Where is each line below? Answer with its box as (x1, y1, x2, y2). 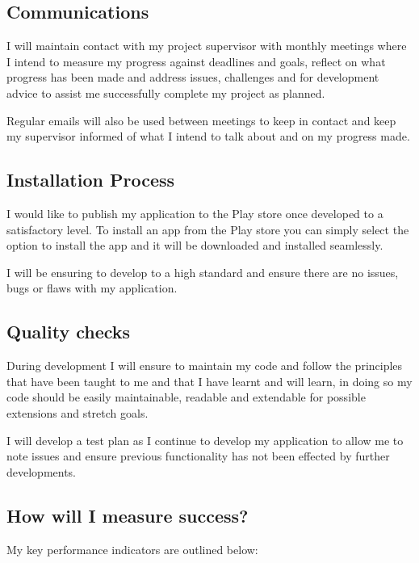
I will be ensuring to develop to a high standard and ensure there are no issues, (6, 263, 399, 280)
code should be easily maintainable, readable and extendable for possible (6, 389, 366, 405)
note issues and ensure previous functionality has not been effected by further (6, 447, 390, 464)
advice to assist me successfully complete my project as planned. (6, 84, 325, 101)
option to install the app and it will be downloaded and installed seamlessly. (6, 237, 383, 254)
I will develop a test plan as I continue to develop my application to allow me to (6, 431, 404, 448)
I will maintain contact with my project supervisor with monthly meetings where (6, 37, 407, 54)
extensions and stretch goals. (6, 404, 149, 421)
